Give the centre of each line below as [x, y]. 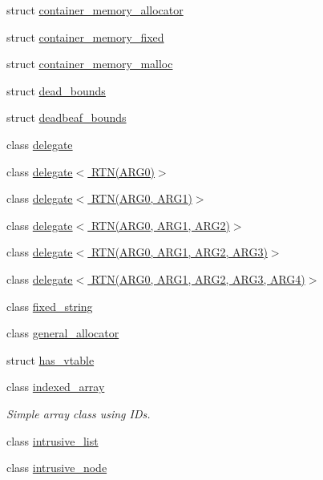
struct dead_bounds [56, 90]
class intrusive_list [52, 440]
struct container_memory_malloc [90, 64]
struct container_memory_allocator [95, 10]
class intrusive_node [57, 468]
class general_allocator [63, 333]
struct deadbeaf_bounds [67, 117]
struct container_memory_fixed [85, 36]
